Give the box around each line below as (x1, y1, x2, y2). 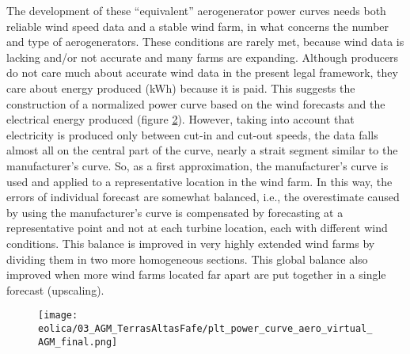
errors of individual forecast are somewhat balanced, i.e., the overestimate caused (6, 188, 400, 205)
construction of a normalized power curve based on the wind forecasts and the (6, 95, 385, 112)
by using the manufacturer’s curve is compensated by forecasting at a (6, 204, 344, 220)
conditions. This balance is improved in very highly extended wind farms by (6, 234, 375, 251)
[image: (38, 310, 78, 322)
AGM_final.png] (38, 336, 118, 348)
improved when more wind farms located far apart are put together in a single (6, 266, 386, 283)
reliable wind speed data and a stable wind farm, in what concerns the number (6, 17, 389, 34)
